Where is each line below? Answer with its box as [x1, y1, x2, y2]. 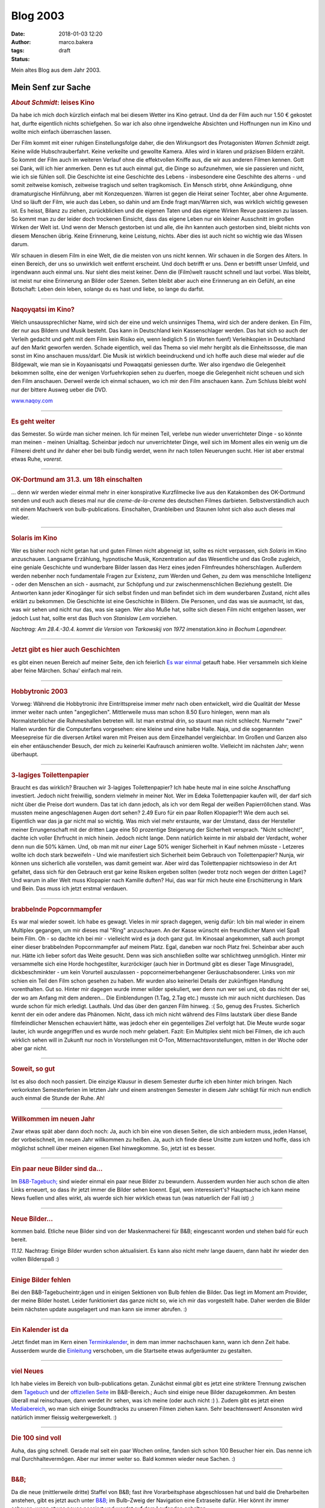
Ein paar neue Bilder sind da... [11, 1165, 103, 1173]
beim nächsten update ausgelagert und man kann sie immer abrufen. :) [11, 1305, 187, 1313]
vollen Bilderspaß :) [11, 1255, 60, 1263]
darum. [11, 241, 29, 248]
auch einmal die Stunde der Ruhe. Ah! [11, 1095, 105, 1102]
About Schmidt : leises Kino [11, 98, 95, 107]
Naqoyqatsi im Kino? [11, 305, 75, 314]
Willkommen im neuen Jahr [11, 1115, 95, 1123]
